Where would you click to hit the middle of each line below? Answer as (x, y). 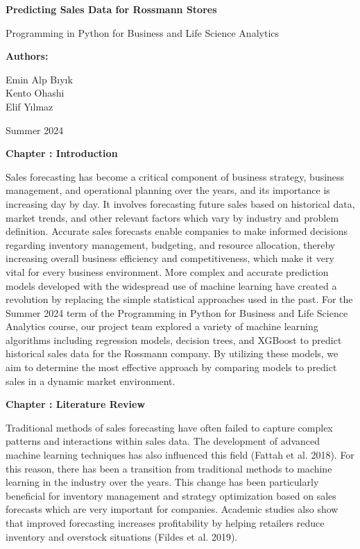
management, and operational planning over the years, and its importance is (168, 190)
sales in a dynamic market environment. (91, 380)
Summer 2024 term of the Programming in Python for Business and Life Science (177, 312)
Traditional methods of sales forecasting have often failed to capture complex (169, 427)
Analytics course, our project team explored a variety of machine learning (162, 326)
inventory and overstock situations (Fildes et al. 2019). (122, 536)
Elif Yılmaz (29, 106)
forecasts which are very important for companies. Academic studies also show (172, 509)
